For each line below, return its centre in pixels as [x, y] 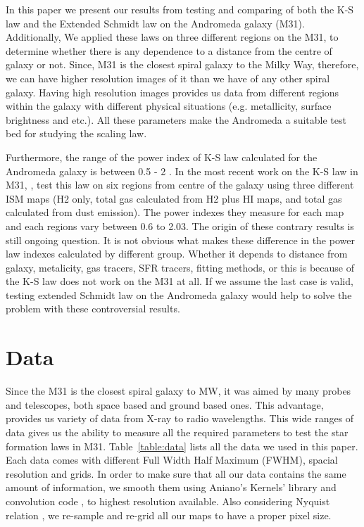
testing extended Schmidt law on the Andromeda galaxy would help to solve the [179, 294]
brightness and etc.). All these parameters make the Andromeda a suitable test [176, 119]
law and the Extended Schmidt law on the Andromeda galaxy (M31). [155, 23]
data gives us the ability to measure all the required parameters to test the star [177, 432]
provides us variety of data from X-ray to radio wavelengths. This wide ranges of [180, 418]
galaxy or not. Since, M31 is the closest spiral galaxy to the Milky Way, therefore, [182, 64]
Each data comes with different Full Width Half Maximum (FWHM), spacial [172, 460]
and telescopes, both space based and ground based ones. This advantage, [165, 404]
